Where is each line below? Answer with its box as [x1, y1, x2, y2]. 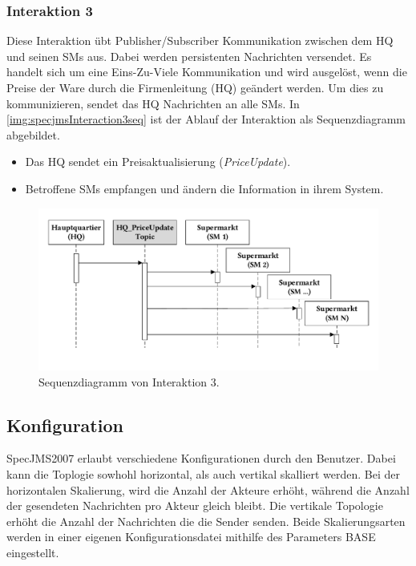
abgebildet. [6, 126, 60, 143]
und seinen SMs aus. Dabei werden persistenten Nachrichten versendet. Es [6, 47, 372, 64]
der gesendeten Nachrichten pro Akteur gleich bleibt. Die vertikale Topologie [6, 497, 383, 514]
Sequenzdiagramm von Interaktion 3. [38, 373, 220, 390]
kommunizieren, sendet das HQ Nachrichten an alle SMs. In [6, 95, 300, 111]
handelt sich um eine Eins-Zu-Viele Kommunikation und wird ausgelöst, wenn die [6, 63, 407, 80]
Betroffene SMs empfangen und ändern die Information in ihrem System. [25, 180, 384, 196]
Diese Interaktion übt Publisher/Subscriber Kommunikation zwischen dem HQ [6, 32, 394, 49]
